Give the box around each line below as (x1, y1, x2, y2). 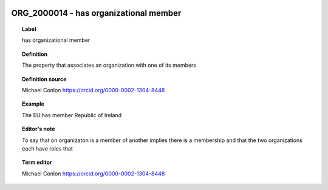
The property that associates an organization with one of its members (22, 61, 197, 69)
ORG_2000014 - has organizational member (11, 8, 182, 18)
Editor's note (22, 125, 55, 133)
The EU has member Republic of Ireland (22, 111, 121, 118)
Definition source (22, 75, 67, 83)
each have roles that (22, 144, 73, 152)
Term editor (22, 158, 52, 166)
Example (22, 100, 45, 107)
